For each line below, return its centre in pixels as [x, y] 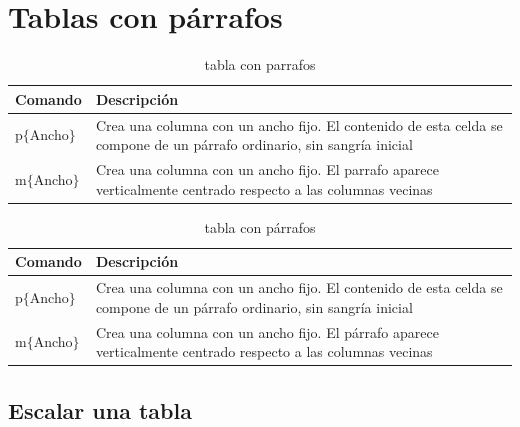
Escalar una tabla [100, 409]
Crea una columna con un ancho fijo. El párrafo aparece [267, 331]
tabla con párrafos [260, 226]
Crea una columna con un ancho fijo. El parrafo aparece [267, 169]
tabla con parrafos [260, 64]
